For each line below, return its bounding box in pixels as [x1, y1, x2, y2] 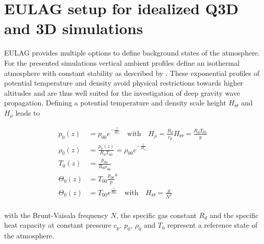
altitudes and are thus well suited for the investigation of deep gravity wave [4, 87, 241, 98]
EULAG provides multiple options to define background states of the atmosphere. [4, 47, 260, 58]
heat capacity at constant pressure [4, 220, 111, 230]
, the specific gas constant [116, 209, 197, 220]
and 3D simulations [4, 18, 143, 39]
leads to [15, 107, 40, 118]
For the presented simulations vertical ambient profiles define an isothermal [4, 57, 240, 68]
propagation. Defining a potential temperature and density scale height [4, 97, 226, 108]
